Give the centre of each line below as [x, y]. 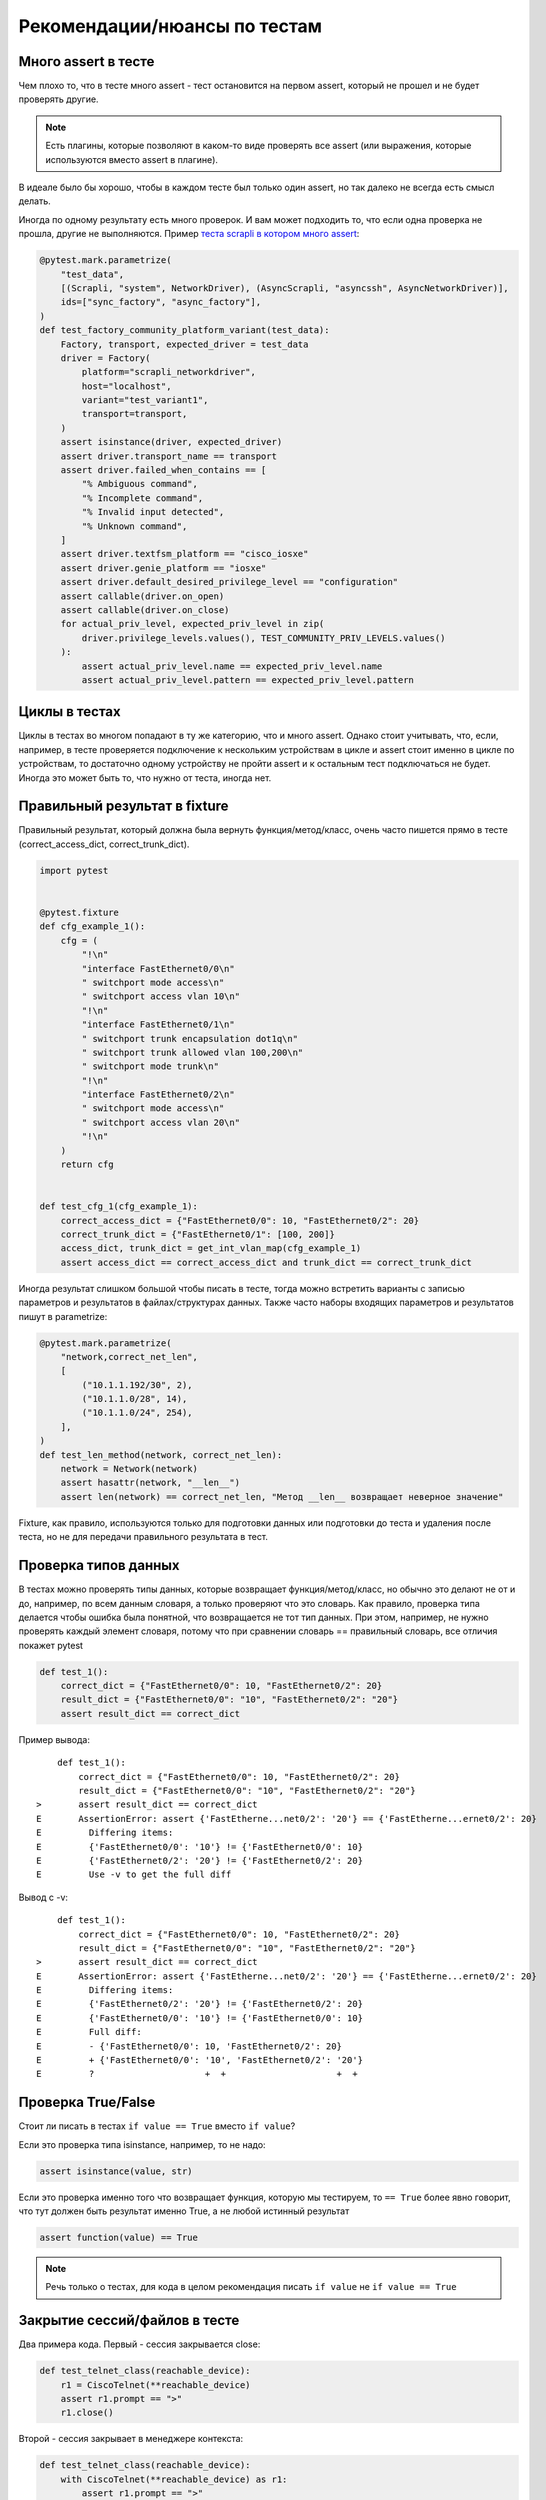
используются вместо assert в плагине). [132, 159]
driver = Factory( [105, 358]
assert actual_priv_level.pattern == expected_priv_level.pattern [248, 679]
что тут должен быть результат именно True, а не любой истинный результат [184, 2211]
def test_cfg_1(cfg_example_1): [119, 1206]
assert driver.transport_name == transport [168, 456]
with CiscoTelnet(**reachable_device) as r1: [174, 2479]
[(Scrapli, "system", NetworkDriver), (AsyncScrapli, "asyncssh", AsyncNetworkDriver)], [284, 288]
